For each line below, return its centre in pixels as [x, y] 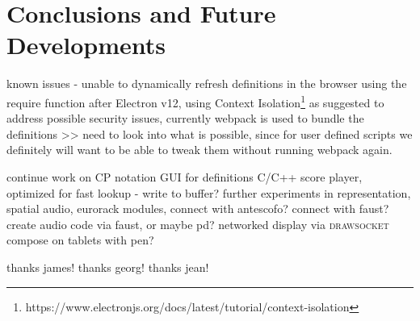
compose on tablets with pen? [80, 240]
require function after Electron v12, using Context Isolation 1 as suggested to [195, 101]
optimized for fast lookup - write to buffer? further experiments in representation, [209, 192]
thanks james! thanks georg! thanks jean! [108, 267]
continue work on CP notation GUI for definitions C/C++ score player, [185, 176]
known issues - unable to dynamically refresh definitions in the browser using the [207, 83]
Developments [86, 45]
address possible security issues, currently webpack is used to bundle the [185, 118]
